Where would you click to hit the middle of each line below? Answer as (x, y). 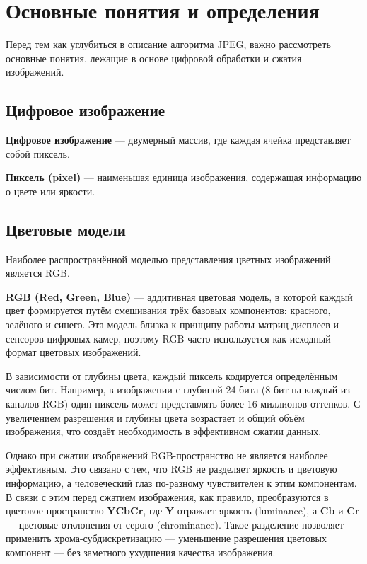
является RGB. (38, 273)
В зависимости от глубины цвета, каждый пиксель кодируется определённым (172, 375)
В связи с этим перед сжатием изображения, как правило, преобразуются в (167, 496)
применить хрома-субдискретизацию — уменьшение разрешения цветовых (167, 538)
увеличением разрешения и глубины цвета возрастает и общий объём (155, 417)
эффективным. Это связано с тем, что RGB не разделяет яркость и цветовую (171, 469)
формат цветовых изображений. (74, 352)
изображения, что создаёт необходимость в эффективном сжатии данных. (164, 431)
